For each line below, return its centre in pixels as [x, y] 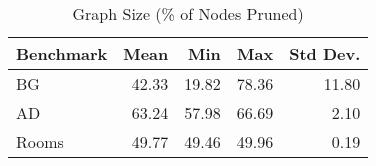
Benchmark [62, 53]
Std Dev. [325, 53]
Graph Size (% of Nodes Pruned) [188, 13]
